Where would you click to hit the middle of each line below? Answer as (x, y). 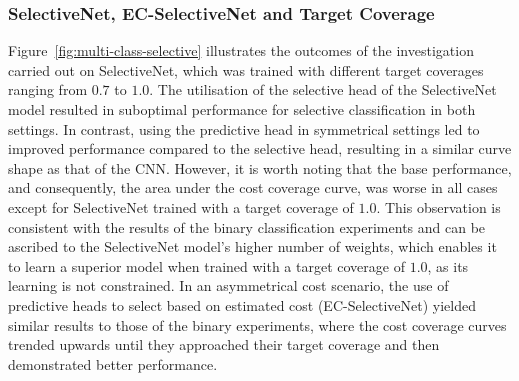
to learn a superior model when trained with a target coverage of (206, 265)
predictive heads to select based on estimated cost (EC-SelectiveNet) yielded (242, 304)
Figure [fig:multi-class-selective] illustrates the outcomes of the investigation (241, 50)
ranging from (48, 89)
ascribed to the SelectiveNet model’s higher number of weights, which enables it (252, 246)
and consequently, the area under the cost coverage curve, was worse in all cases (253, 187)
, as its (448, 265)
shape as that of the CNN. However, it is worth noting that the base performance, (260, 167)
